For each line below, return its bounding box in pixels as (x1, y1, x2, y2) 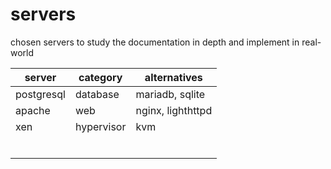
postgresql (15, 87, 66, 101)
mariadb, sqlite (135, 87, 206, 101)
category (78, 70, 123, 84)
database (74, 87, 120, 101)
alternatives (144, 70, 203, 84)
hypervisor (74, 119, 127, 133)
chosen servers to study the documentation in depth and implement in (10, 36, 300, 48)
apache (15, 103, 51, 117)
